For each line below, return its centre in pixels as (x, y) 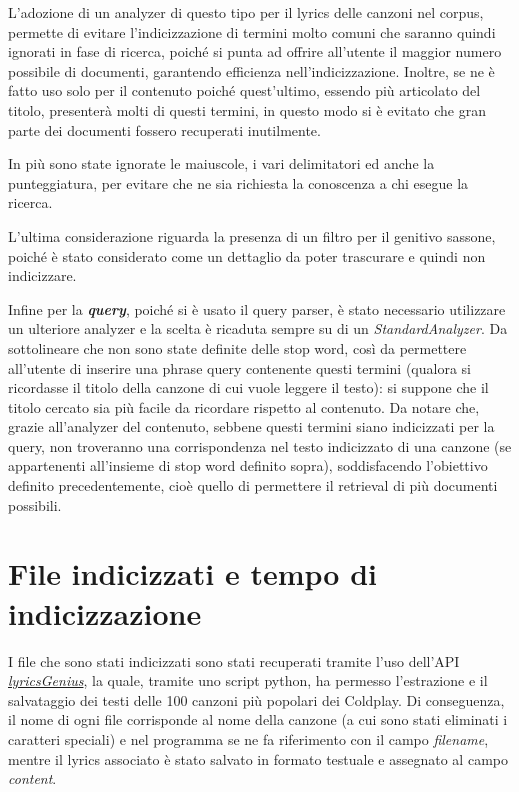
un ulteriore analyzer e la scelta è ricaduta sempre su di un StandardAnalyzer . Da (258, 328)
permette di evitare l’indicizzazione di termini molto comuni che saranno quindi (252, 31)
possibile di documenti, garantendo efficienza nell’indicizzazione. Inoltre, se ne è (251, 70)
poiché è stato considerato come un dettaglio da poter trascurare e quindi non (247, 255)
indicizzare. (42, 275)
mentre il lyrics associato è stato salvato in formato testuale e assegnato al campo (258, 758)
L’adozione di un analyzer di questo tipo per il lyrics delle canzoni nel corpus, (246, 12)
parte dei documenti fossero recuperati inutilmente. (164, 129)
